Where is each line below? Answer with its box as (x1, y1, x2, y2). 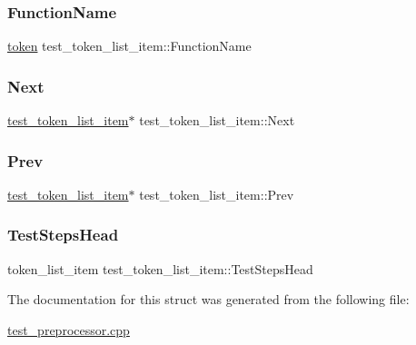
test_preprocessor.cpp (7, 320, 130, 339)
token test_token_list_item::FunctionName (7, 36, 252, 55)
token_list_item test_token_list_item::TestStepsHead (7, 259, 313, 278)
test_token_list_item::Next (139, 111, 295, 130)
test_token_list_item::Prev (139, 184, 294, 203)
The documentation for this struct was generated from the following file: (7, 290, 410, 309)
